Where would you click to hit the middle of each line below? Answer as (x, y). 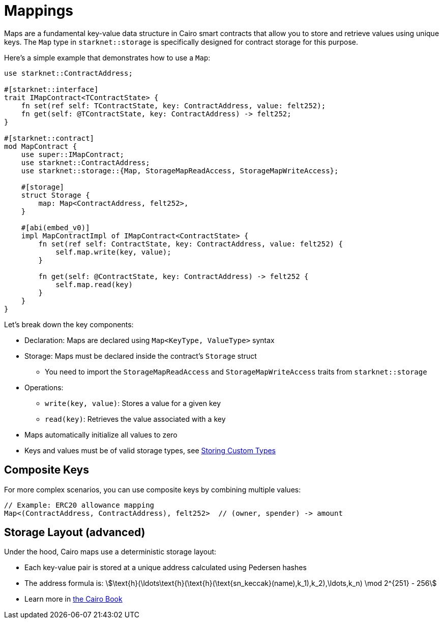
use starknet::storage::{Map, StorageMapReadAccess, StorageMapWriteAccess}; (180, 170)
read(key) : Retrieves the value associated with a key (135, 419)
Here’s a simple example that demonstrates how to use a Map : (107, 57)
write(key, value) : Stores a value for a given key (133, 403)
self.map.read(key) (94, 284)
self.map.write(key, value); (113, 252)
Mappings (39, 11)
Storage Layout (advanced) (75, 533)
